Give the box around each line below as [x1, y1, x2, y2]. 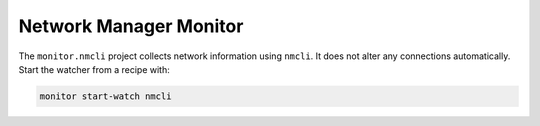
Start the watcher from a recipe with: [18, 63, 170, 75]
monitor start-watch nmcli [39, 90, 172, 102]
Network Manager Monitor [18, 15, 244, 37]
